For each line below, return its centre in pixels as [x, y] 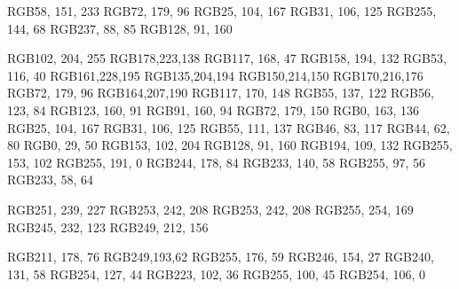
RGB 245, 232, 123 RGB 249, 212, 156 [108, 227]
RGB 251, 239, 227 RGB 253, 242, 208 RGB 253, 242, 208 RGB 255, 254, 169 [210, 209]
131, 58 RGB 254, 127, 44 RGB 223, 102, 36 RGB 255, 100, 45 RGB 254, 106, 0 [216, 273]
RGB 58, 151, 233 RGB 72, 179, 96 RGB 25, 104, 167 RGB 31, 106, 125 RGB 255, [222, 11]
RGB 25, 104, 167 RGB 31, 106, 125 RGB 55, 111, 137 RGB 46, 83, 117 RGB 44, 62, [229, 127]
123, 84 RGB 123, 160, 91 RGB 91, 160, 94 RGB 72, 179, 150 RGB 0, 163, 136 [213, 109]
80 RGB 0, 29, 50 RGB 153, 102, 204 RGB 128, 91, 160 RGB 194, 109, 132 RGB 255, [230, 145]
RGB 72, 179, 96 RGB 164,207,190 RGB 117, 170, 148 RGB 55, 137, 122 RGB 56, [221, 93]
